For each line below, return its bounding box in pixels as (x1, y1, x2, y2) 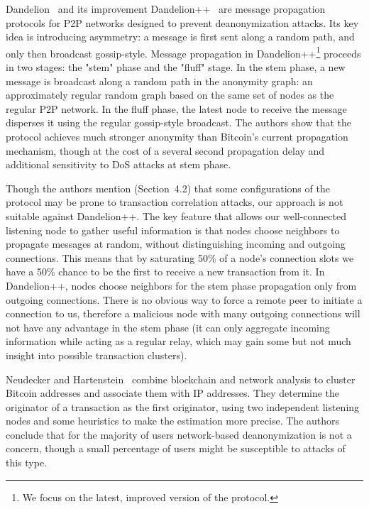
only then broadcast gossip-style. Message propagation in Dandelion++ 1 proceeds (6, 43, 361, 60)
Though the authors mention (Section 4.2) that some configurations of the (6, 180, 330, 195)
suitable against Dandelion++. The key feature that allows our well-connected (6, 208, 347, 223)
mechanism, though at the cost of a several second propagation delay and (6, 143, 325, 158)
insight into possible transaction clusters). (6, 347, 187, 362)
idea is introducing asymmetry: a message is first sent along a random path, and (6, 29, 355, 44)
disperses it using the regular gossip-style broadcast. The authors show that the (6, 115, 352, 130)
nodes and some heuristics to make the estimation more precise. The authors (6, 413, 340, 428)
